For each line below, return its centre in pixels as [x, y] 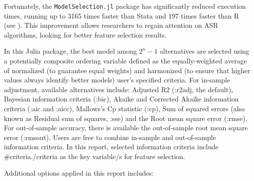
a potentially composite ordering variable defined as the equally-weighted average [126, 61]
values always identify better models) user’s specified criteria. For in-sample [117, 80]
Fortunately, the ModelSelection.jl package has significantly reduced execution [125, 6]
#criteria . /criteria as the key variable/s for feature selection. [95, 156]
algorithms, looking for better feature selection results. [85, 34]
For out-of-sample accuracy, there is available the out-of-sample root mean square [126, 128]
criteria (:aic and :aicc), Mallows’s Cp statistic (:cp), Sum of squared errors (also [125, 108]
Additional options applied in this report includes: [79, 172]
